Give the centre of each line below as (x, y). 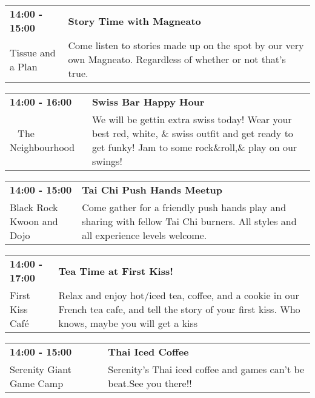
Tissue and (33, 52)
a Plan (24, 66)
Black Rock (34, 207)
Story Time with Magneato (134, 21)
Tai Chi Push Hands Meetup (152, 190)
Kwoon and (34, 221)
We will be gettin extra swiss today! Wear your (192, 119)
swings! (107, 161)
